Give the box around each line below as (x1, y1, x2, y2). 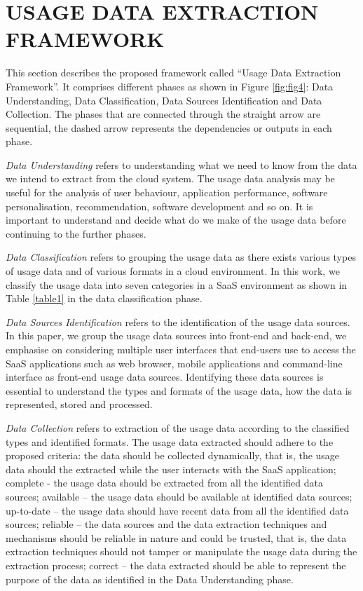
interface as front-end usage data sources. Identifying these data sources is (6, 369, 324, 384)
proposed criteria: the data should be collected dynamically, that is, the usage (6, 448, 340, 463)
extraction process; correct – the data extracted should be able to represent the (6, 557, 346, 572)
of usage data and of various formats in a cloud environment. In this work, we (6, 264, 340, 278)
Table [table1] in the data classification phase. (6, 291, 203, 306)
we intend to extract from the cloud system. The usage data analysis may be (6, 171, 335, 186)
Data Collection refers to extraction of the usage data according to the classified (6, 420, 350, 435)
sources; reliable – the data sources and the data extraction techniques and (6, 517, 327, 531)
